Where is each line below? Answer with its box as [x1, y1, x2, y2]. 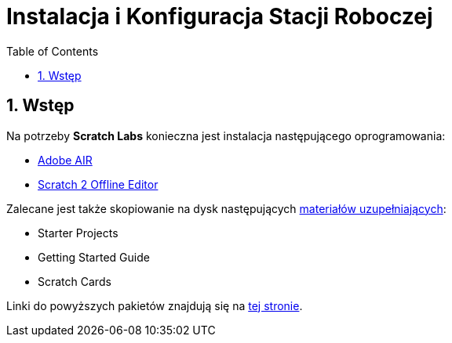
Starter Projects [38, 226, 118, 240]
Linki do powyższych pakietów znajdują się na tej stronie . [6, 298, 303, 312]
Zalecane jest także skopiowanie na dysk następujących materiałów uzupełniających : [6, 201, 447, 215]
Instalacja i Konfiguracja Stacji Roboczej [6, 3, 433, 30]
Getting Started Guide [38, 250, 150, 264]
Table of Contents [6, 44, 99, 58]
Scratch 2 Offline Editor [38, 177, 159, 191]
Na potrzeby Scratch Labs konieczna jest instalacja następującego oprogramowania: [6, 128, 446, 143]
